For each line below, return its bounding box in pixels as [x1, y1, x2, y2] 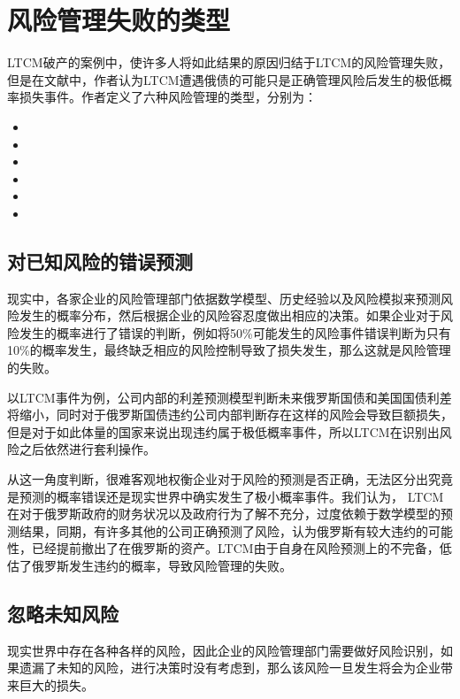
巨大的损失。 [19, 675, 94, 694]
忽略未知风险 [7, 599, 119, 626]
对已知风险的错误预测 [7, 247, 193, 274]
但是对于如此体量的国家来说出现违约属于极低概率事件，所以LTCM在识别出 [7, 422, 440, 441]
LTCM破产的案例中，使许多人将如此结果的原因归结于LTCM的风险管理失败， [7, 53, 451, 72]
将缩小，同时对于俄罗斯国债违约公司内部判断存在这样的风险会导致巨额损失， [7, 405, 453, 424]
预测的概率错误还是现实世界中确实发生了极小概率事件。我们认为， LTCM [19, 487, 444, 505]
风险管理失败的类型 [7, 2, 231, 38]
